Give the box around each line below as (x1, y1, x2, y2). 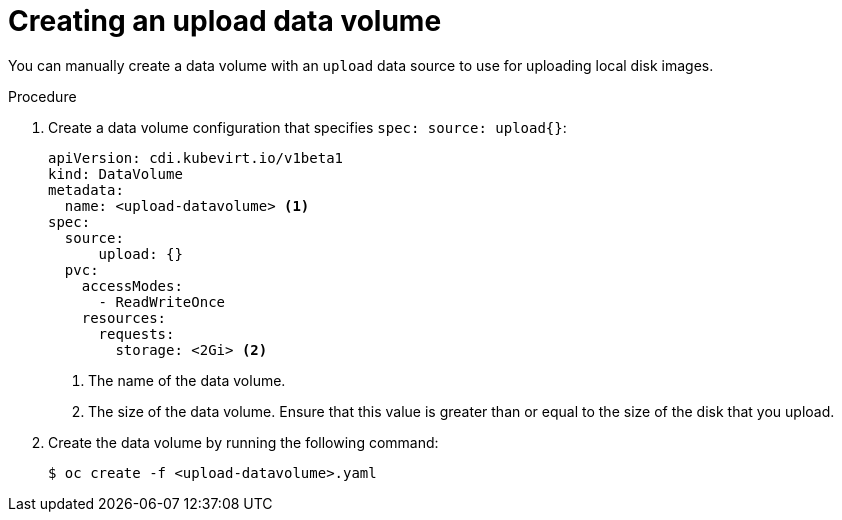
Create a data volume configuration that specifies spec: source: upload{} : (48, 118, 567, 136)
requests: (98, 325, 175, 342)
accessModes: (81, 277, 183, 294)
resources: (81, 309, 167, 326)
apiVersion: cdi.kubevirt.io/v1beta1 (48, 149, 344, 166)
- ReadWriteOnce (98, 293, 226, 310)
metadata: (48, 181, 124, 198)
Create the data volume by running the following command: (48, 433, 439, 451)
